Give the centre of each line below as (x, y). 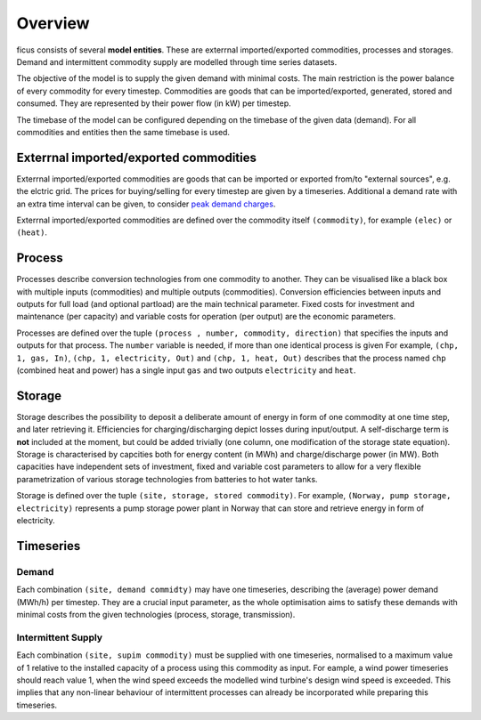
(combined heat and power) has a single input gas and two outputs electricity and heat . (186, 370)
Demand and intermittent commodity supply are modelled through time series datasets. (177, 61)
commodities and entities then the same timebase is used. (123, 132)
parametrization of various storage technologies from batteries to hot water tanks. (167, 479)
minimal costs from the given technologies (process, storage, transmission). (156, 614)
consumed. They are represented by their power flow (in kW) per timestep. (154, 103)
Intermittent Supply (59, 637)
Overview (53, 23)
